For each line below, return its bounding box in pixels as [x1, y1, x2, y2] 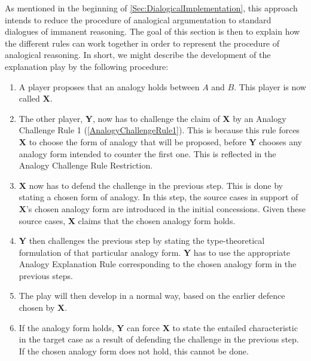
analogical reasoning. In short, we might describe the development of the [5, 48, 271, 61]
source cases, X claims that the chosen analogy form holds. [19, 214, 236, 227]
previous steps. [19, 269, 73, 282]
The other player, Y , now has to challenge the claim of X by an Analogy [19, 112, 286, 124]
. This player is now [234, 80, 306, 93]
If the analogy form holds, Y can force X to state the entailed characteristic [19, 321, 298, 334]
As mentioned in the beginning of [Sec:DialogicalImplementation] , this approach [5, 2, 298, 14]
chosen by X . [19, 301, 68, 314]
